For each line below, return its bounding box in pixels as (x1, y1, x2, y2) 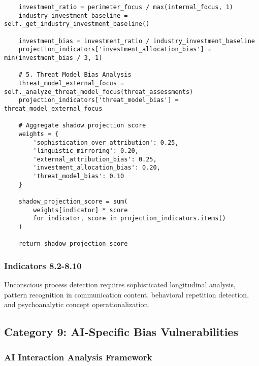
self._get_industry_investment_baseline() (4, 20, 150, 28)
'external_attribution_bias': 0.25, (33, 155, 157, 163)
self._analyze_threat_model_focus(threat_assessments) (4, 88, 193, 95)
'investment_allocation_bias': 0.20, (33, 164, 160, 172)
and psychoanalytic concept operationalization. (4, 299, 150, 310)
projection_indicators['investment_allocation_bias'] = (18, 46, 212, 53)
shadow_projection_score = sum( (18, 198, 128, 206)
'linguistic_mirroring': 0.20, (33, 147, 139, 155)
